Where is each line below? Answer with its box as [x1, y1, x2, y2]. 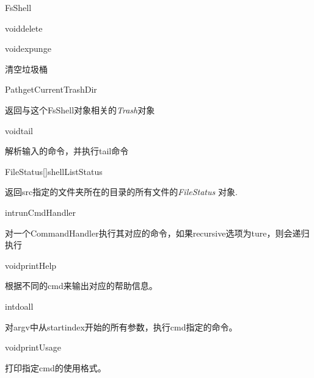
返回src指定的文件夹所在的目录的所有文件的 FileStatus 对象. [5, 185, 238, 198]
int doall [5, 299, 34, 312]
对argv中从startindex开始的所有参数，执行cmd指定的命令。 [5, 320, 238, 333]
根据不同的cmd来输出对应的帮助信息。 [5, 279, 158, 292]
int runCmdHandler [5, 205, 76, 218]
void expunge [5, 42, 51, 55]
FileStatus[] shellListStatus [5, 165, 103, 177]
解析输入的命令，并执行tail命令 [5, 144, 129, 157]
